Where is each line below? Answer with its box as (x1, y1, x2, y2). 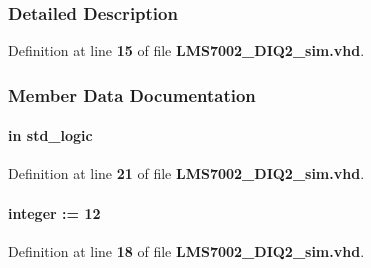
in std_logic (8, 125, 93, 146)
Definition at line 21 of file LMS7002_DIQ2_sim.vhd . (8, 163, 365, 184)
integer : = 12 (8, 202, 101, 223)
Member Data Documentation (8, 82, 256, 107)
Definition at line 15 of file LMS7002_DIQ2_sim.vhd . (8, 40, 365, 61)
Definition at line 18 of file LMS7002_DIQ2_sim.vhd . (8, 240, 365, 261)
